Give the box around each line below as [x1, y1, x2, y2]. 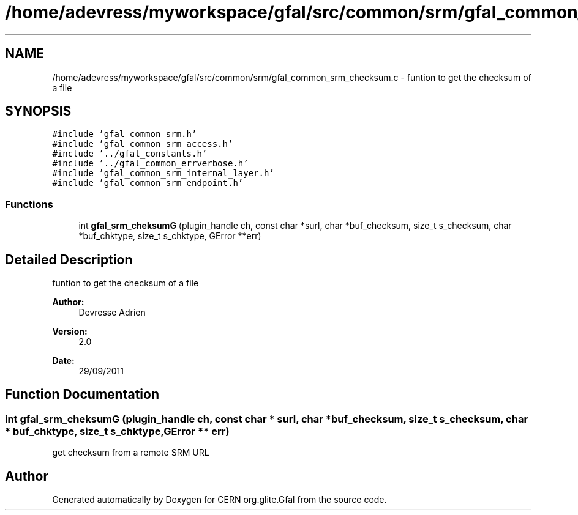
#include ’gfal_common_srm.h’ [52, 129, 197, 139]
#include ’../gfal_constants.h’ [52, 149, 208, 159]
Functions [5, 198, 53, 210]
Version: [52, 326, 88, 337]
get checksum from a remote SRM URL [52, 447, 209, 458]
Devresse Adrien [78, 307, 146, 318]
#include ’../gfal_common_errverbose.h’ [52, 158, 249, 169]
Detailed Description [5, 251, 133, 267]
